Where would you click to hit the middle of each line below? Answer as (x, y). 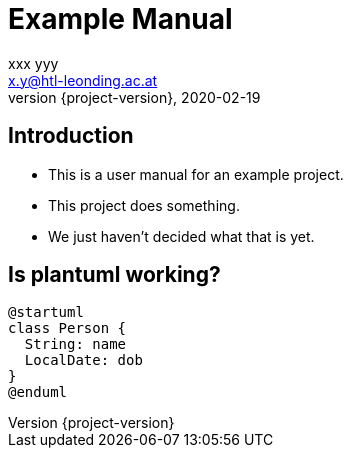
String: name (75, 344)
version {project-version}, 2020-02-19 (134, 97)
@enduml (38, 392)
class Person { (67, 328)
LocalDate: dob (83, 360)
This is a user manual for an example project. (196, 174)
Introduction (71, 136)
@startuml (46, 312)
